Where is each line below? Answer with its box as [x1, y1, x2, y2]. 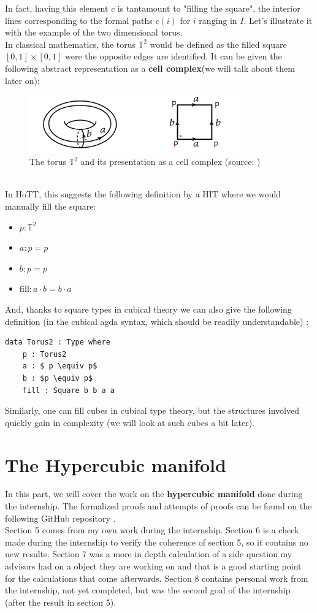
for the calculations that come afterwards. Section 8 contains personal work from [5, 571, 308, 584]
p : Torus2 [22, 349, 67, 359]
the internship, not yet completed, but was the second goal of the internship [5, 584, 291, 596]
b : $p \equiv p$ [22, 373, 93, 383]
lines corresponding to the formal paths [5, 13, 153, 26]
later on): [5, 74, 40, 86]
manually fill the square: [5, 200, 96, 213]
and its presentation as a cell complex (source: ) [80, 155, 261, 168]
